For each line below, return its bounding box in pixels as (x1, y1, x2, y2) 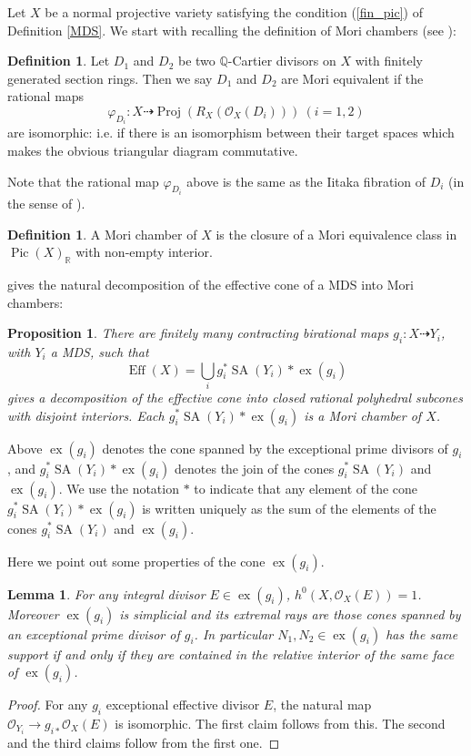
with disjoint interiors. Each (7, 405, 165, 424)
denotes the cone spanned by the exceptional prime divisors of (102, 438, 448, 457)
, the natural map (273, 695, 372, 714)
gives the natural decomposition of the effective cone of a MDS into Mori (7, 275, 414, 294)
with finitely (355, 51, 423, 70)
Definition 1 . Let (7, 51, 110, 70)
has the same (386, 624, 458, 643)
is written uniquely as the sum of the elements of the (142, 498, 436, 517)
